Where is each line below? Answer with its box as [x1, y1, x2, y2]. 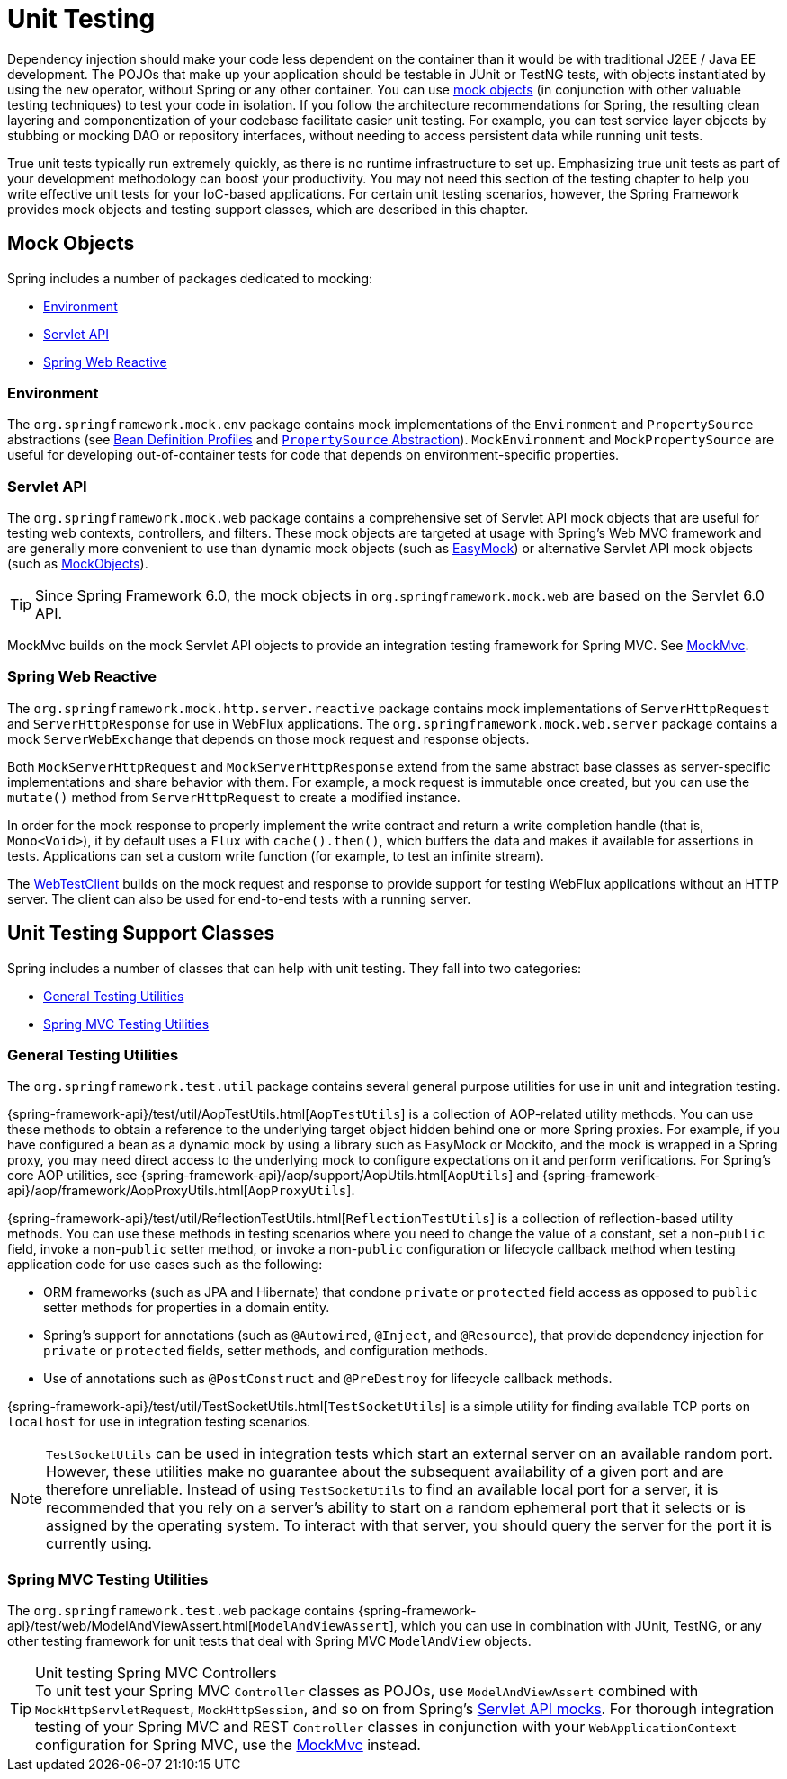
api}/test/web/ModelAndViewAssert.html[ [7, 1618, 253, 1634]
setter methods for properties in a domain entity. [43, 1300, 330, 1316]
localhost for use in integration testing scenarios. [7, 1414, 311, 1430]
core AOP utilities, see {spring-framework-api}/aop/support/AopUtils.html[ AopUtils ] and [7, 1167, 539, 1184]
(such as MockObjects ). [7, 556, 148, 572]
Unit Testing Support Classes [7, 922, 275, 945]
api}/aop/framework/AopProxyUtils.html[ [7, 1183, 248, 1199]
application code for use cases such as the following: [7, 1256, 323, 1273]
